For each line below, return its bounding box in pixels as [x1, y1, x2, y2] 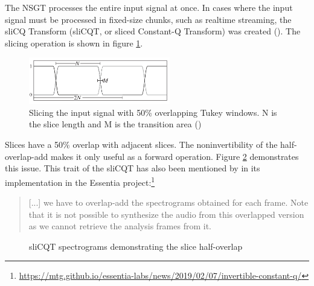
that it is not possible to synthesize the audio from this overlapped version [28, 208, 304, 220]
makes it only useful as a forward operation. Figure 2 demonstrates [50, 150, 299, 162]
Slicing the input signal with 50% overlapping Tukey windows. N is [29, 106, 277, 118]
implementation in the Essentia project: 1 [5, 174, 155, 188]
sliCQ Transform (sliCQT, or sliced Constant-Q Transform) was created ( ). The [5, 25, 301, 37]
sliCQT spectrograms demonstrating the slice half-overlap [29, 240, 243, 252]
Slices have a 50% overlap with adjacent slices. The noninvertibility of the [5, 138, 278, 151]
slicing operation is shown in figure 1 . [5, 36, 143, 49]
